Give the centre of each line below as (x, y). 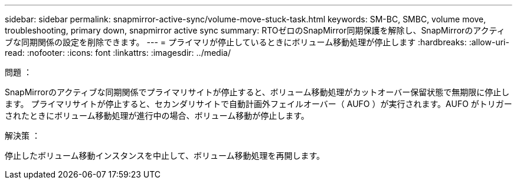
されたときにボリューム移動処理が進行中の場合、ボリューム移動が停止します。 (157, 116)
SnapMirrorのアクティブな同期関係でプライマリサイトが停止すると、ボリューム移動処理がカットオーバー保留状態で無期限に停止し (257, 92)
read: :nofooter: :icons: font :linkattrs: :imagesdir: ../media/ (118, 53)
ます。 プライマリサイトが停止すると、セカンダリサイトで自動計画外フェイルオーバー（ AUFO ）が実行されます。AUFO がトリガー (258, 104)
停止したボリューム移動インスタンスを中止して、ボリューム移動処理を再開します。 (165, 155)
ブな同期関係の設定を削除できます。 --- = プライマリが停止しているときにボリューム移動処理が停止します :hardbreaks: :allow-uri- (257, 42)
